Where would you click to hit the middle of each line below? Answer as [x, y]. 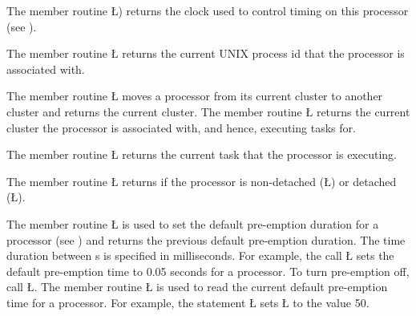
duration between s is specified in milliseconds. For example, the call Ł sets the [200, 255]
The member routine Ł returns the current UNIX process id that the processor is [206, 53]
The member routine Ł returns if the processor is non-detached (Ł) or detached [202, 181]
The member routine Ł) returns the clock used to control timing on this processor [208, 10]
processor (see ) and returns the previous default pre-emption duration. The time [206, 239]
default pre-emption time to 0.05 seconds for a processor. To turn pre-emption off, [208, 271]
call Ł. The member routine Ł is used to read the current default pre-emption [197, 287]
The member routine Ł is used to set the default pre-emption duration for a [193, 223]
